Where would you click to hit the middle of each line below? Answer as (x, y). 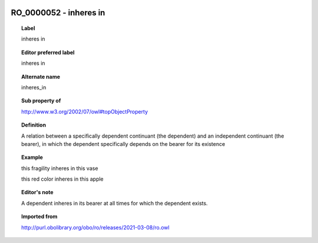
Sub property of (41, 101)
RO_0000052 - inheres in (58, 13)
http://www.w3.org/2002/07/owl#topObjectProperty (85, 111)
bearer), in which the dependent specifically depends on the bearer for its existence (123, 144)
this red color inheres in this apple (63, 179)
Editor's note (37, 192)
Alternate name (41, 76)
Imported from (39, 217)
